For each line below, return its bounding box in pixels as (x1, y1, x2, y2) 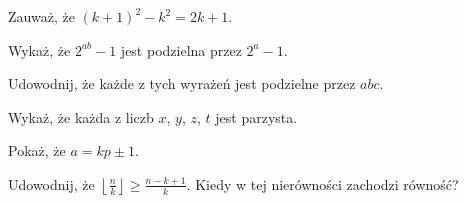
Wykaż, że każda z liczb (8, 106, 154, 127)
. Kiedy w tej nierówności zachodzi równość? (186, 173, 459, 194)
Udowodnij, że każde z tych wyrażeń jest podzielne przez (8, 73, 356, 94)
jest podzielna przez (120, 39, 242, 60)
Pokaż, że (8, 140, 66, 161)
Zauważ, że (8, 6, 75, 26)
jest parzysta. (215, 106, 298, 127)
